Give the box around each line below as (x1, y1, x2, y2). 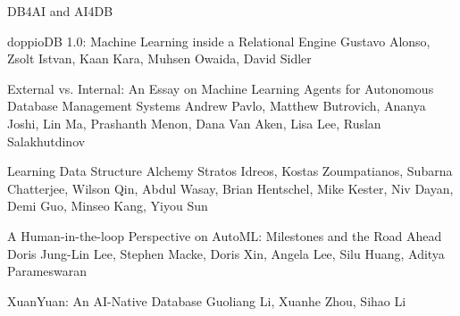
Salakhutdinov (7, 131, 86, 150)
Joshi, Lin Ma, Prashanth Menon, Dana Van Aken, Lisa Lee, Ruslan (7, 113, 381, 132)
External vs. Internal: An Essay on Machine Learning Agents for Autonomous (7, 79, 434, 97)
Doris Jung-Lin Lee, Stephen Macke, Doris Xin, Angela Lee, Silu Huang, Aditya (7, 244, 445, 262)
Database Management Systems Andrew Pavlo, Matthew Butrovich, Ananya (7, 96, 426, 115)
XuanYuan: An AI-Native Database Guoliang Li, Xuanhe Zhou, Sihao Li (7, 291, 406, 310)
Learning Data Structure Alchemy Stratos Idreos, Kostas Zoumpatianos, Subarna (7, 162, 453, 180)
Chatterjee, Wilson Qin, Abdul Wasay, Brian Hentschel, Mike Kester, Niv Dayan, (7, 179, 454, 197)
